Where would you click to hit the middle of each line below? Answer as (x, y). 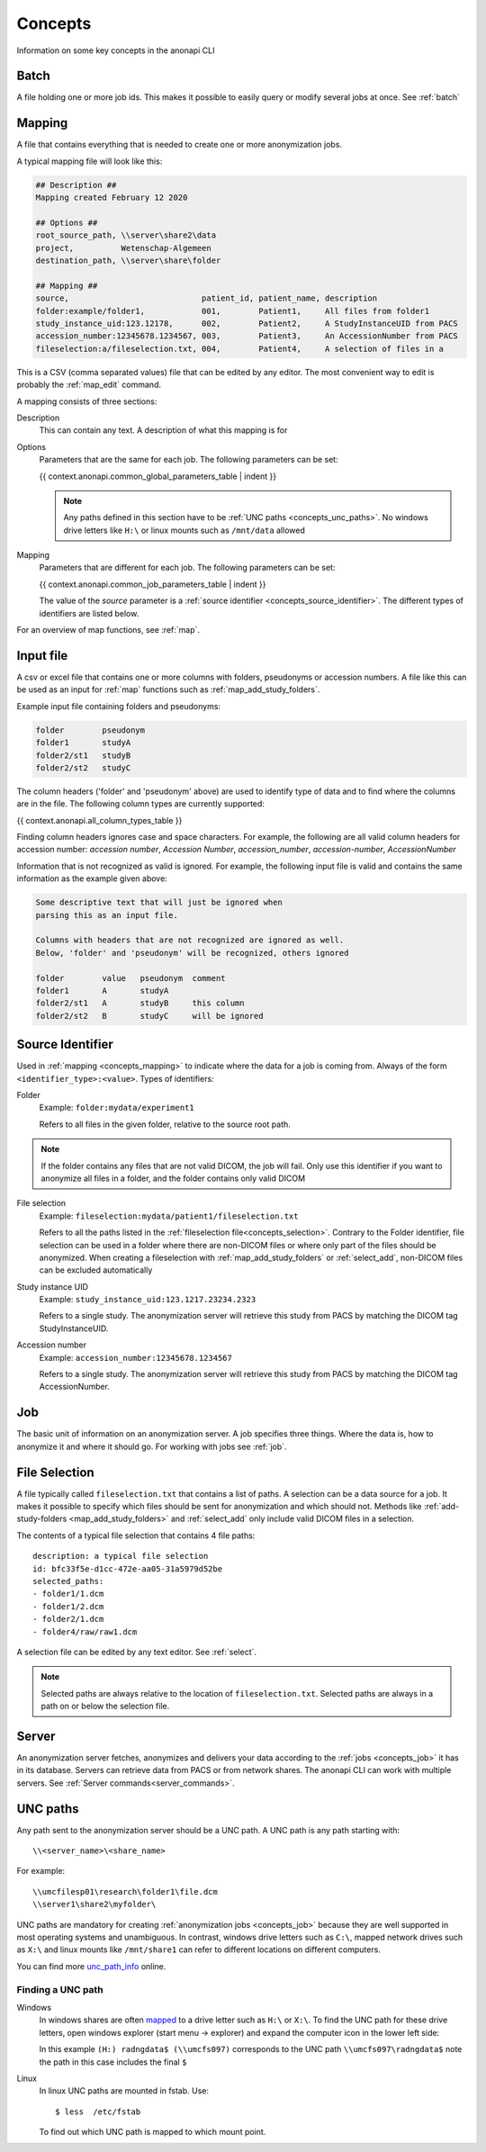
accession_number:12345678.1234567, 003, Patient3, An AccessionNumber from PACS (247, 336)
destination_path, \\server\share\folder (128, 261)
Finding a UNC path (60, 1989)
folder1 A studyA (102, 990)
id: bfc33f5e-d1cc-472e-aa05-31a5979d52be (128, 1569)
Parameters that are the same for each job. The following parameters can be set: (189, 460)
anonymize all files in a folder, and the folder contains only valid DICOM (173, 1178)
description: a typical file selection (121, 1556)
